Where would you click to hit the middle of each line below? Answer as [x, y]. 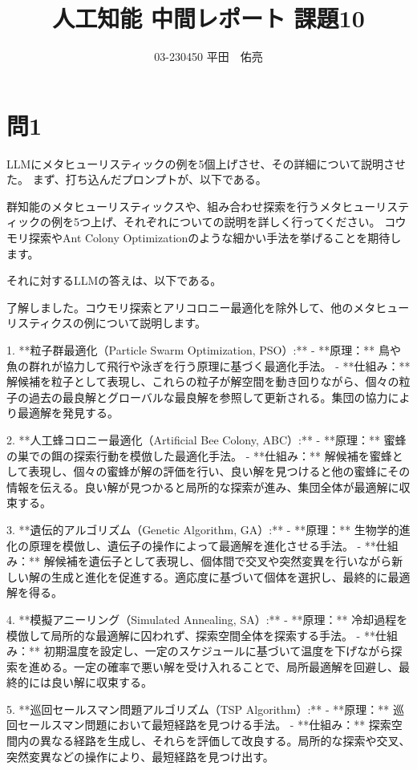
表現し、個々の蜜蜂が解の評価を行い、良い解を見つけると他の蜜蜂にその [219, 471]
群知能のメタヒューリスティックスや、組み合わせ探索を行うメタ [174, 206]
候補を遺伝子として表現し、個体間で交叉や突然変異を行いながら [223, 561]
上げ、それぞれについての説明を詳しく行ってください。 [235, 222]
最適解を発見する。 [68, 413]
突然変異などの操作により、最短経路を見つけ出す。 [140, 756]
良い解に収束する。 [101, 682]
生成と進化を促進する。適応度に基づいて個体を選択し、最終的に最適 [231, 576]
